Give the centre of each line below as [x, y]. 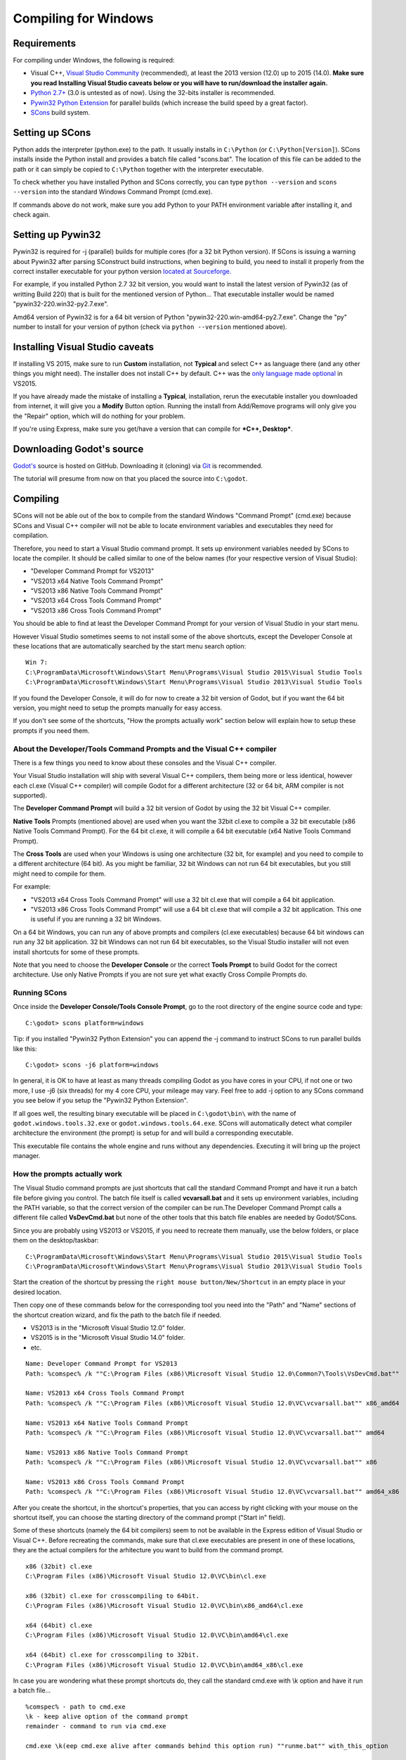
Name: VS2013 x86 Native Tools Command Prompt [107, 1452]
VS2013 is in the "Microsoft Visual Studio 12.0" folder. [108, 1328]
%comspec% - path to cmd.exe [76, 1706]
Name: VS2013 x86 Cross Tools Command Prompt [105, 1482]
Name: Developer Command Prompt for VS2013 [101, 1364]
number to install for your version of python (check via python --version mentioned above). [150, 327]
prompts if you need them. [51, 730]
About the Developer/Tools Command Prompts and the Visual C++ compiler [145, 748]
